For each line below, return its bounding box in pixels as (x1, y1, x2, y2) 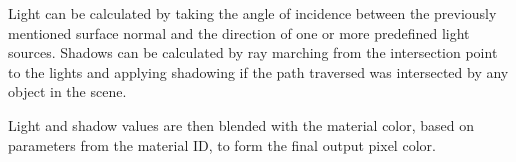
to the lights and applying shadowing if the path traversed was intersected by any (8, 61, 509, 82)
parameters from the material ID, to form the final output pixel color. (8, 134, 436, 155)
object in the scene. (8, 81, 127, 102)
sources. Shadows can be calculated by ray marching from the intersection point (8, 42, 498, 63)
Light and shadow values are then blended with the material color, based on (8, 114, 475, 135)
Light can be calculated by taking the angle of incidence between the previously (8, 3, 497, 23)
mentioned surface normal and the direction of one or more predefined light (8, 22, 470, 43)
